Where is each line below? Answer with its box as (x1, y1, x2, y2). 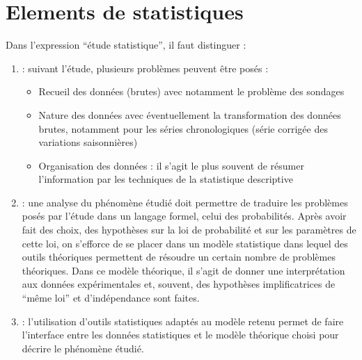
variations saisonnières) (38, 135, 138, 149)
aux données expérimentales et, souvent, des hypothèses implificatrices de (22, 277, 336, 291)
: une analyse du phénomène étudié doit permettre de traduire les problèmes (22, 195, 348, 209)
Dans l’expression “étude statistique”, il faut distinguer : (6, 38, 246, 52)
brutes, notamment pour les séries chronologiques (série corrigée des (38, 121, 328, 136)
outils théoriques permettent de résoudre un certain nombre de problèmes (22, 249, 336, 264)
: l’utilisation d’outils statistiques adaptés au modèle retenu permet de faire (22, 313, 344, 328)
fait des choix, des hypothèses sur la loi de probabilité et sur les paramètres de (22, 222, 356, 237)
